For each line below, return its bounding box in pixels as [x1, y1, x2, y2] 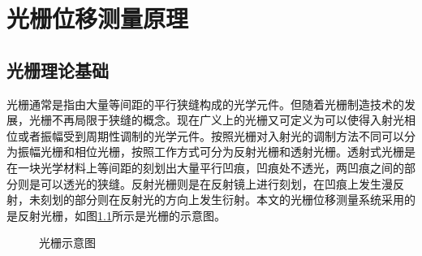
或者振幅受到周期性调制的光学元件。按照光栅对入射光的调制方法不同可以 [17, 127, 404, 144]
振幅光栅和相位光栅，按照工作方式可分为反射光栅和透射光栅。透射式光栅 [17, 143, 404, 160]
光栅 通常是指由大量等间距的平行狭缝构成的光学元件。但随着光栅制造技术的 [6, 95, 404, 112]
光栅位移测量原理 [6, 2, 189, 35]
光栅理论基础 [6, 57, 109, 82]
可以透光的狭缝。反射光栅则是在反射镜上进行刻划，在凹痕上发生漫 [40, 175, 393, 192]
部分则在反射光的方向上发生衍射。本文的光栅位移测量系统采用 [74, 191, 404, 208]
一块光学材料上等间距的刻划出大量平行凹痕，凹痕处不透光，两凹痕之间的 [17, 158, 404, 176]
